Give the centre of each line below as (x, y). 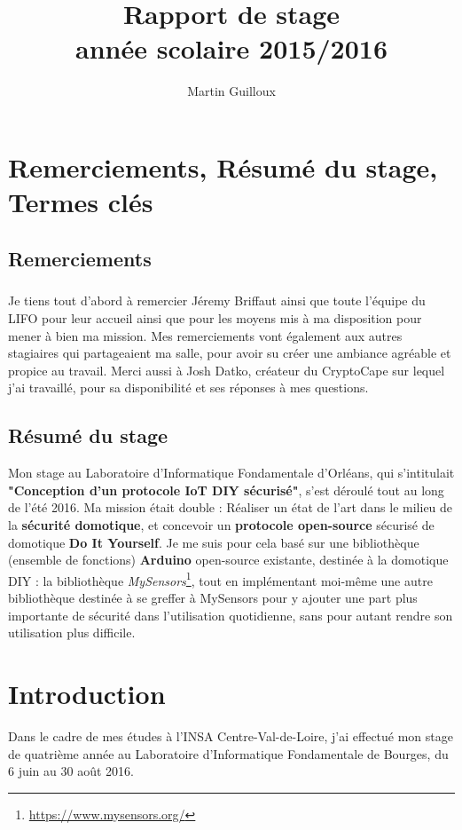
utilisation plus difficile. (72, 632)
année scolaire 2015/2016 (231, 48)
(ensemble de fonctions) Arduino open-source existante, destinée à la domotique (228, 560)
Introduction (87, 693)
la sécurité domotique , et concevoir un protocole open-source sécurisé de (221, 524)
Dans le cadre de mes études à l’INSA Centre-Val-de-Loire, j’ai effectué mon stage (231, 735)
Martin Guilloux (231, 91)
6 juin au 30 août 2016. (71, 771)
